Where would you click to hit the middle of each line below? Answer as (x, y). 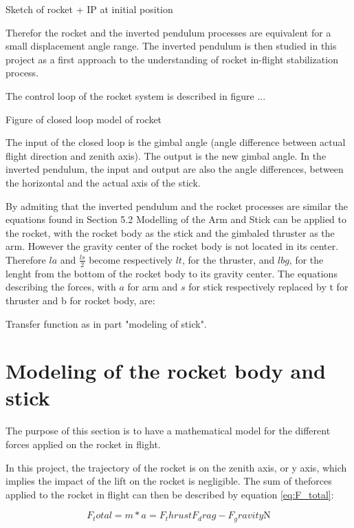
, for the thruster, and (228, 259)
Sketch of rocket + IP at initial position (89, 9)
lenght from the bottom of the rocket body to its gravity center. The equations (172, 273)
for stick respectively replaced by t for (268, 287)
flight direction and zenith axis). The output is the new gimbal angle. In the (166, 155)
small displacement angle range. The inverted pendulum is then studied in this (171, 46)
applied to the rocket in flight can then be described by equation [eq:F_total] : (170, 494)
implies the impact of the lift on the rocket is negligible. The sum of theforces (169, 481)
